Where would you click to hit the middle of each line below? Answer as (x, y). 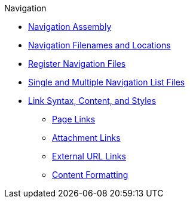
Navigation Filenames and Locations (99, 45)
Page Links (74, 119)
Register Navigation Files (77, 64)
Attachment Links (86, 138)
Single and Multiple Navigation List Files (107, 82)
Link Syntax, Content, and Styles (92, 101)
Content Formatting (90, 175)
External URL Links (89, 156)
